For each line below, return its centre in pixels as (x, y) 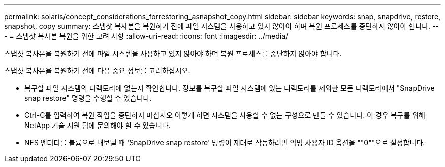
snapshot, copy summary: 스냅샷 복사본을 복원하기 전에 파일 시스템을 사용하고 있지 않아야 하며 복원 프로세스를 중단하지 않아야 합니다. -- (221, 26)
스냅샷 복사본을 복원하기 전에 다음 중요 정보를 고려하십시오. (97, 71)
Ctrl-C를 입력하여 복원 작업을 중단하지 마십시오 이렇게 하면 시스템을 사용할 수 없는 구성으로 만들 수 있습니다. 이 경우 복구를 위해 (225, 115)
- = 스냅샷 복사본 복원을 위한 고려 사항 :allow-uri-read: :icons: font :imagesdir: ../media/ (146, 36)
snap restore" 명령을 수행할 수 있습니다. (88, 98)
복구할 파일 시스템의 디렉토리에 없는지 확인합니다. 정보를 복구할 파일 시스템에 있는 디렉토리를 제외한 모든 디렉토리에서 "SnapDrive (230, 88)
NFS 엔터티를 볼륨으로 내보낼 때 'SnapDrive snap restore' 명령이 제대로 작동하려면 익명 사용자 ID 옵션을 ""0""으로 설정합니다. (225, 142)
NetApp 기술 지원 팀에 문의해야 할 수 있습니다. (98, 125)
